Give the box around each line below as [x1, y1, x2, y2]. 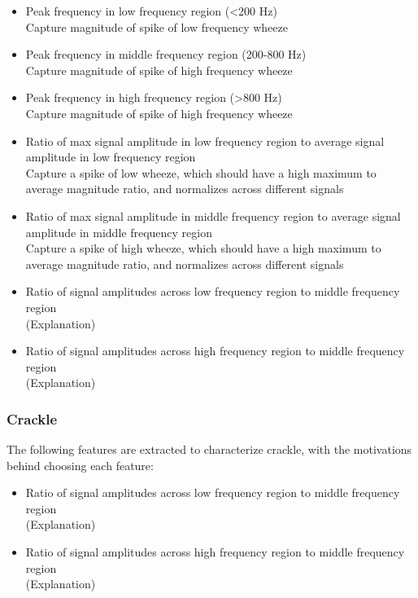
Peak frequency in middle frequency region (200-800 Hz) [25, 46, 307, 63]
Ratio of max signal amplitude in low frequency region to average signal [25, 132, 385, 149]
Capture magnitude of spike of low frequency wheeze [25, 18, 288, 35]
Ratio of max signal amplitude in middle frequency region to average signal [25, 207, 401, 224]
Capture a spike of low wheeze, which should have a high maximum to [25, 164, 377, 181]
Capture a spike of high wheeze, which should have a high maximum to [25, 240, 381, 257]
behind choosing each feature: [7, 456, 154, 473]
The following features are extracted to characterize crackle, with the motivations [7, 441, 412, 458]
